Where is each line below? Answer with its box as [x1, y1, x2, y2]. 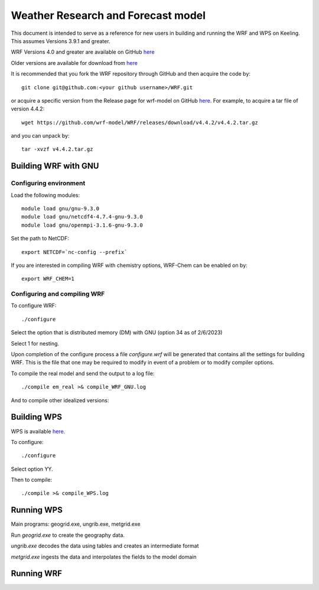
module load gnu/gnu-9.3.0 [21, 206, 100, 212]
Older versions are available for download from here [11, 59, 138, 66]
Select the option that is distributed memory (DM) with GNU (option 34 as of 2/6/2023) [11, 329, 223, 336]
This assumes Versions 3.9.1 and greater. [11, 37, 110, 44]
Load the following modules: [11, 191, 80, 198]
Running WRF [11, 569, 62, 579]
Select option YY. [11, 465, 53, 472]
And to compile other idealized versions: [11, 396, 109, 404]
